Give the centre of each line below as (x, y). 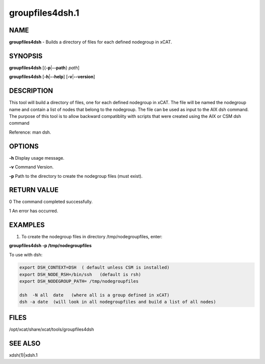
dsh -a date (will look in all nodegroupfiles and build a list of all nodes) (118, 302)
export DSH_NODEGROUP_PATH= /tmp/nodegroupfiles (79, 281)
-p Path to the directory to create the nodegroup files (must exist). (76, 176)
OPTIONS (24, 146)
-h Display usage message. (37, 158)
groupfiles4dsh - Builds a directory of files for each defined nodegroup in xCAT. (91, 42)
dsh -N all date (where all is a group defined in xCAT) (94, 295)
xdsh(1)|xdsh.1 (23, 355)
